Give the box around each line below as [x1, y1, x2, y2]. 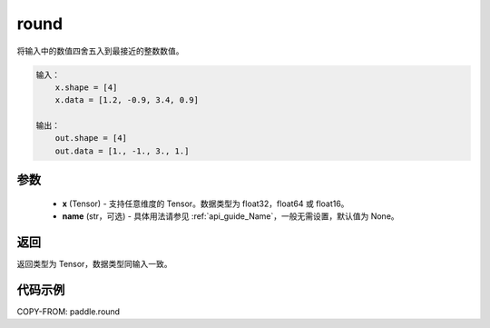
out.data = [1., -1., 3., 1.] [54, 145, 190, 156]
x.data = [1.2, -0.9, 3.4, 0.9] [54, 95, 200, 105]
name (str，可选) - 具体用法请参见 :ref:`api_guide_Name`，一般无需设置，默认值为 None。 [62, 211, 399, 222]
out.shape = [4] [54, 133, 127, 144]
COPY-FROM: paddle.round [16, 306, 121, 317]
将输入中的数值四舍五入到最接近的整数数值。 [16, 45, 184, 56]
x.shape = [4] [54, 82, 118, 93]
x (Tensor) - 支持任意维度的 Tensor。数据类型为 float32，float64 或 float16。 [62, 198, 349, 209]
